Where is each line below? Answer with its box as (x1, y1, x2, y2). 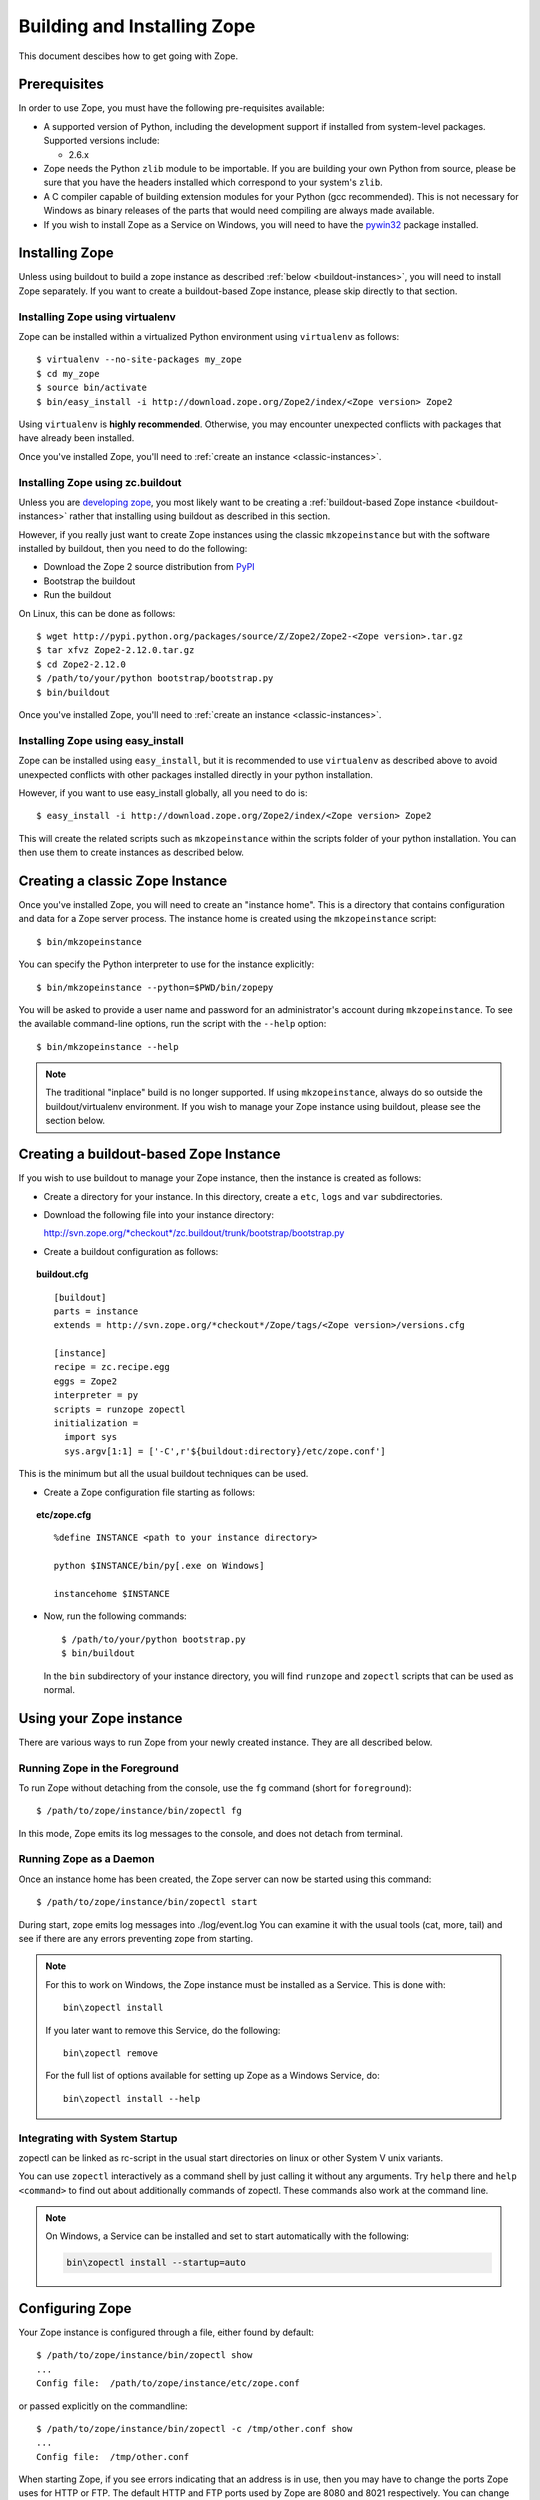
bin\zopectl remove (63, 2047, 159, 2059)
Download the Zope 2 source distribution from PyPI (43, 561, 255, 573)
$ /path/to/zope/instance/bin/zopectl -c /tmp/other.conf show (36, 2423, 353, 2434)
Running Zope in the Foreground (18, 1761, 179, 1775)
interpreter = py (53, 1390, 139, 1401)
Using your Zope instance (18, 1710, 183, 1727)
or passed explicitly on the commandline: (18, 2400, 189, 2412)
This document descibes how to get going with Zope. (18, 50, 239, 62)
